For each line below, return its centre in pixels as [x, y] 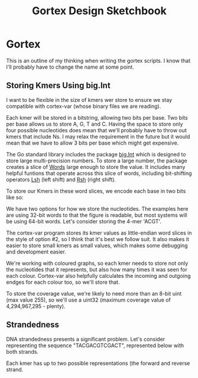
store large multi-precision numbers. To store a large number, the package [97, 161]
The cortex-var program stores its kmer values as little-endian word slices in [99, 233]
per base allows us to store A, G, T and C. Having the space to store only [95, 124]
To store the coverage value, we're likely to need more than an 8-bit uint [94, 293]
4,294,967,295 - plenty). [36, 306]
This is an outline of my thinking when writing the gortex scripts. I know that [98, 60]
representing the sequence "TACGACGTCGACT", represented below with [95, 345]
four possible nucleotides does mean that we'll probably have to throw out [97, 130]
